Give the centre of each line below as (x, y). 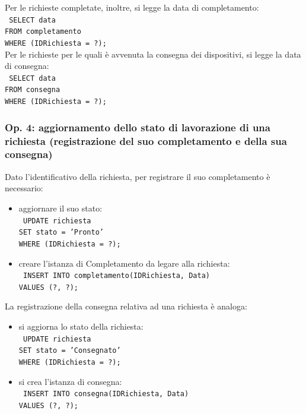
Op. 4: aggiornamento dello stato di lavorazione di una (138, 127)
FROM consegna (33, 90)
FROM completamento (43, 32)
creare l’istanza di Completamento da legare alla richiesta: (124, 263)
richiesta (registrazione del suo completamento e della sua (146, 140)
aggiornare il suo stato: (60, 208)
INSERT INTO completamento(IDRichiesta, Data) (116, 276)
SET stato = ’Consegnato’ (70, 351)
